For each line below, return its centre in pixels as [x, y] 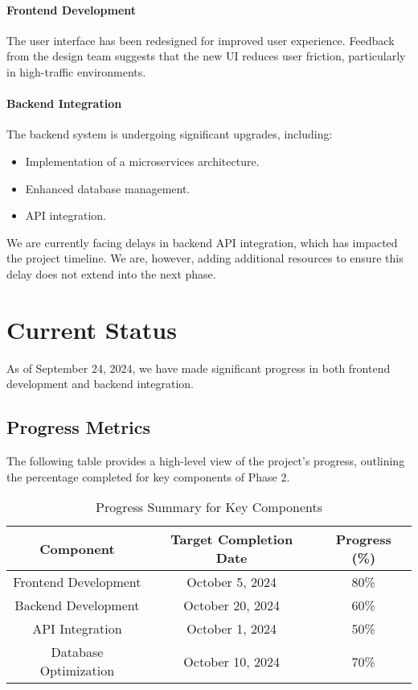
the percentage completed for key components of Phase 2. [148, 476]
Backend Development [77, 605]
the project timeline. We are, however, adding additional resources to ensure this [205, 258]
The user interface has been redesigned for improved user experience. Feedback [201, 40]
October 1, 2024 [232, 629]
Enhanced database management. [108, 188]
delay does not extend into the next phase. [111, 273]
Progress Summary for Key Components [209, 507]
